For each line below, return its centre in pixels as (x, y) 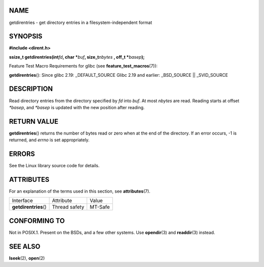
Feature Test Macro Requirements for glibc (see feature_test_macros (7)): (83, 66)
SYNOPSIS (26, 36)
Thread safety (68, 207)
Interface (22, 200)
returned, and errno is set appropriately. (49, 140)
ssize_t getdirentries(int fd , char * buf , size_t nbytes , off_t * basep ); (77, 57)
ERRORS (22, 154)
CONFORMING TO (37, 221)
